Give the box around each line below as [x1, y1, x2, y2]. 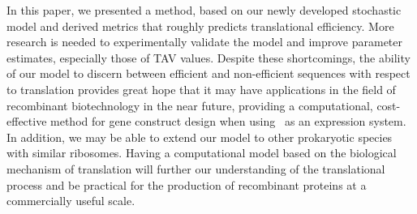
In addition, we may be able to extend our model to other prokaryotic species [6, 128, 393, 145]
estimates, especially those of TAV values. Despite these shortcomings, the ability [6, 49, 411, 66]
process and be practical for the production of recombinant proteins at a [6, 176, 367, 193]
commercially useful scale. [6, 192, 135, 209]
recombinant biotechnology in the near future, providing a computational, [6, 96, 373, 113]
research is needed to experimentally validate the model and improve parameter [6, 33, 403, 50]
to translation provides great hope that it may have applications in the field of [6, 80, 396, 97]
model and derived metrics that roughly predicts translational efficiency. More [6, 17, 394, 34]
